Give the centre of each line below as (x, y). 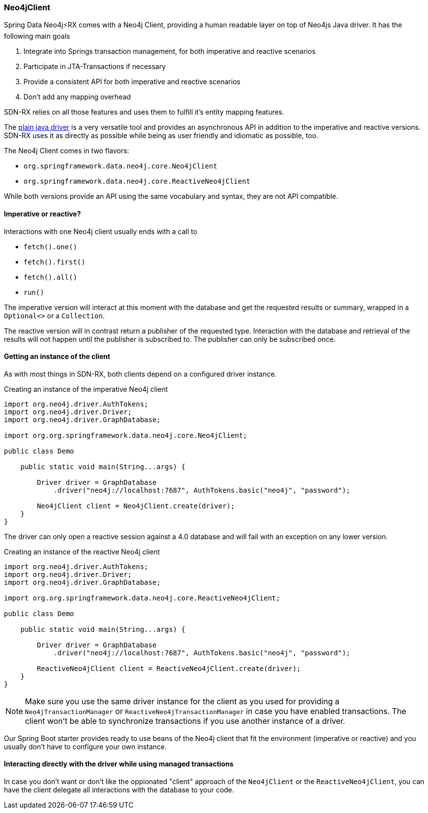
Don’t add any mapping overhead (77, 97)
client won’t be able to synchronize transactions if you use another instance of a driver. (185, 721)
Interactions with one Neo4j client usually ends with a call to (101, 231)
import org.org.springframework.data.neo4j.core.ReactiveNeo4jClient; (142, 598)
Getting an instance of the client (57, 357)
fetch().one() (50, 247)
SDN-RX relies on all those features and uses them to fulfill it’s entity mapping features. (144, 112)
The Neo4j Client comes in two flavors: (67, 151)
